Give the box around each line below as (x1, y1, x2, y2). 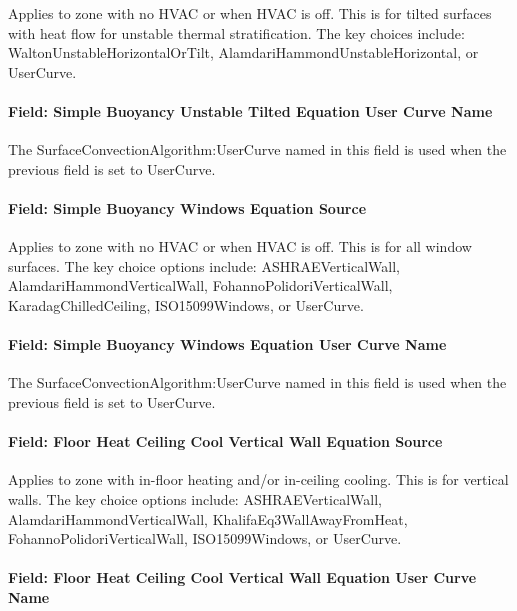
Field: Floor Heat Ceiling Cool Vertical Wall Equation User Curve (8, 567, 477, 588)
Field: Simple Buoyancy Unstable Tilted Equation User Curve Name (8, 100, 493, 121)
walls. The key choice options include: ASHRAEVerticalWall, (8, 488, 382, 509)
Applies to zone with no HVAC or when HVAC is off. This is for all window (8, 236, 472, 257)
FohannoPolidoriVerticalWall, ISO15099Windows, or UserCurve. (8, 528, 402, 549)
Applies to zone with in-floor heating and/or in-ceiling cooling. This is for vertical (8, 469, 509, 490)
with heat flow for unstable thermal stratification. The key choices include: (8, 22, 465, 43)
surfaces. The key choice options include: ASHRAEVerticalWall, (8, 255, 400, 276)
